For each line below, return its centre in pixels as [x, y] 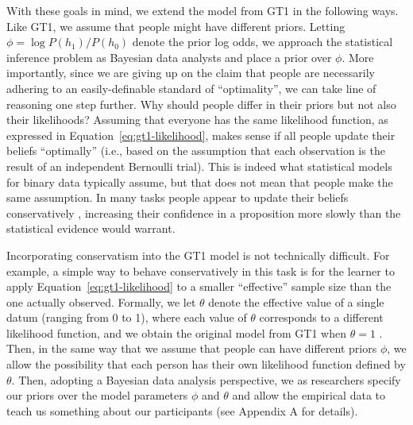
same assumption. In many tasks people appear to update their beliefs [178, 197]
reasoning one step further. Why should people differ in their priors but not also [201, 104]
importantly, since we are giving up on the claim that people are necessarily [191, 73]
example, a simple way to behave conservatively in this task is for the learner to [201, 270]
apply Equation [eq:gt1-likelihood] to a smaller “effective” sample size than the [199, 286]
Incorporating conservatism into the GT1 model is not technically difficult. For [198, 255]
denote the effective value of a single [296, 301]
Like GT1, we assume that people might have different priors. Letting [176, 26]
